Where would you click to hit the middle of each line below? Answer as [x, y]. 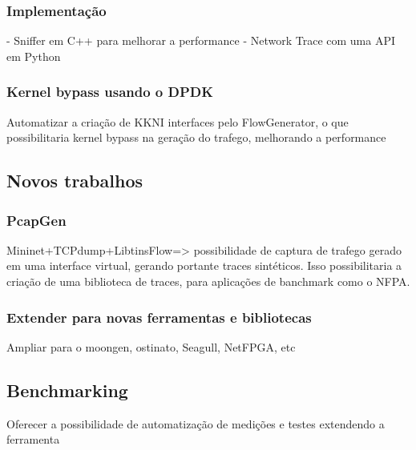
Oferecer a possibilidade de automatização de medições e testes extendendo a [196, 423]
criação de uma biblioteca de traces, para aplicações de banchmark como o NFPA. [208, 281]
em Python [34, 56]
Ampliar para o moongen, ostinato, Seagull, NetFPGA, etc [151, 346]
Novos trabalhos [75, 181]
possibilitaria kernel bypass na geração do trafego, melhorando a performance [196, 137]
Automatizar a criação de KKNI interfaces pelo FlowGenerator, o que [178, 121]
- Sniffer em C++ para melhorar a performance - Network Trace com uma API [201, 40]
